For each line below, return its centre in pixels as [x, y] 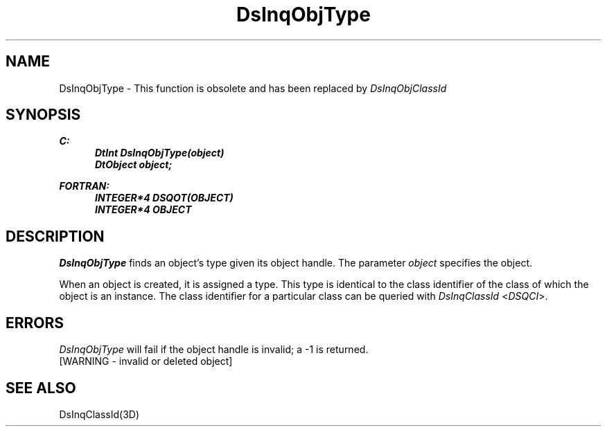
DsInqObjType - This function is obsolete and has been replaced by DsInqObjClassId [253, 88]
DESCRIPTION [55, 236]
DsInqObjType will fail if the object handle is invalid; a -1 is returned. [214, 350]
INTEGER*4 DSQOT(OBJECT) [164, 198]
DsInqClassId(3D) [99, 414]
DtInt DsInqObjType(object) [160, 153]
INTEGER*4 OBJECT [143, 210]
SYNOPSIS [43, 115]
